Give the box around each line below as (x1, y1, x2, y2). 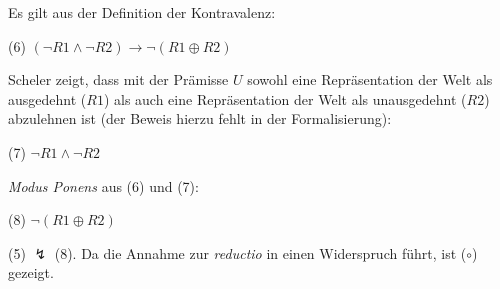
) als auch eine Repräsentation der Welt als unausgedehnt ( (103, 88, 467, 109)
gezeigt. (8, 262, 54, 283)
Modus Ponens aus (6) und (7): (8, 175, 199, 196)
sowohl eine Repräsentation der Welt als (247, 69, 493, 90)
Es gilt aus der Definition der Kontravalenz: (8, 2, 276, 22)
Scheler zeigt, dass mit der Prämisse (8, 69, 229, 90)
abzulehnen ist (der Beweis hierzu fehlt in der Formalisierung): (8, 108, 392, 129)
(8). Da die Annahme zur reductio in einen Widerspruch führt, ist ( (54, 242, 467, 263)
